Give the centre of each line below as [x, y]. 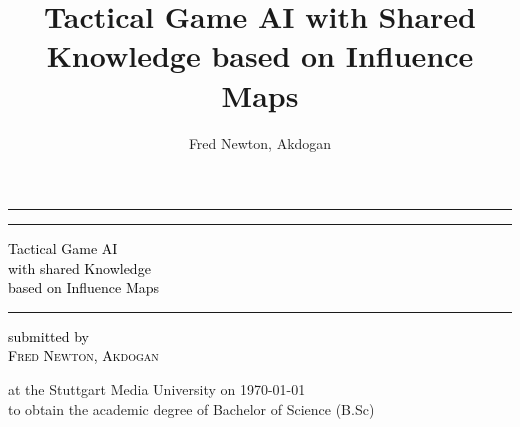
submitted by [48, 335]
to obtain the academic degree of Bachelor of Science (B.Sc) [191, 408]
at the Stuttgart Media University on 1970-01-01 [157, 389]
